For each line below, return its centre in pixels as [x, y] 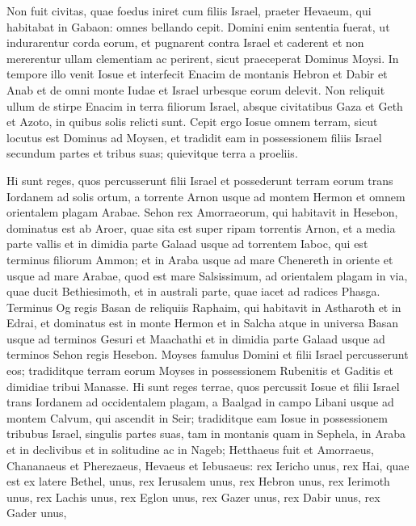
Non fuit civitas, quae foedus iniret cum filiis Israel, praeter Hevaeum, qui [189, 11]
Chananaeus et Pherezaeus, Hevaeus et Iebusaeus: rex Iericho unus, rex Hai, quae [208, 465]
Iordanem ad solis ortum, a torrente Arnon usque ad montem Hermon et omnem [206, 196]
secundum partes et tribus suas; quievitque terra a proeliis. [152, 153]
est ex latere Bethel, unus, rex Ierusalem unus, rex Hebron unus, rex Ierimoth [198, 481]
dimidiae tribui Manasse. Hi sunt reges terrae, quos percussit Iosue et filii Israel [203, 386]
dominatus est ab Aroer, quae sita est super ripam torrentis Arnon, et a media [201, 227]
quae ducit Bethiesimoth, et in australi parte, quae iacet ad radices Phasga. [193, 291]
